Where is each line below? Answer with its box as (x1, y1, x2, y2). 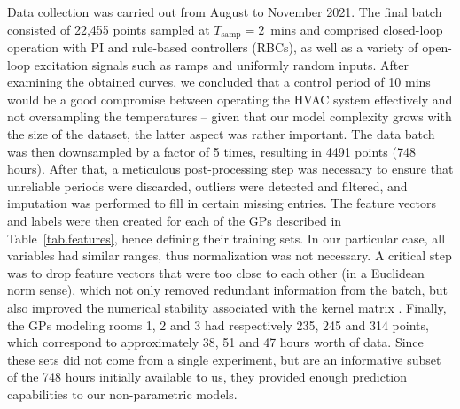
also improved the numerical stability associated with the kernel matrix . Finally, (7, 297, 447, 316)
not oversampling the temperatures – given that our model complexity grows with (7, 107, 452, 126)
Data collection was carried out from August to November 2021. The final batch (7, 3, 442, 20)
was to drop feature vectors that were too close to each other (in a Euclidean (7, 263, 425, 282)
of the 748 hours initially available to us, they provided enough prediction (7, 367, 408, 386)
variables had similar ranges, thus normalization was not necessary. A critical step (7, 246, 452, 265)
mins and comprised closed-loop (270, 19, 443, 38)
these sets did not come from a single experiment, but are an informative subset (7, 350, 441, 368)
